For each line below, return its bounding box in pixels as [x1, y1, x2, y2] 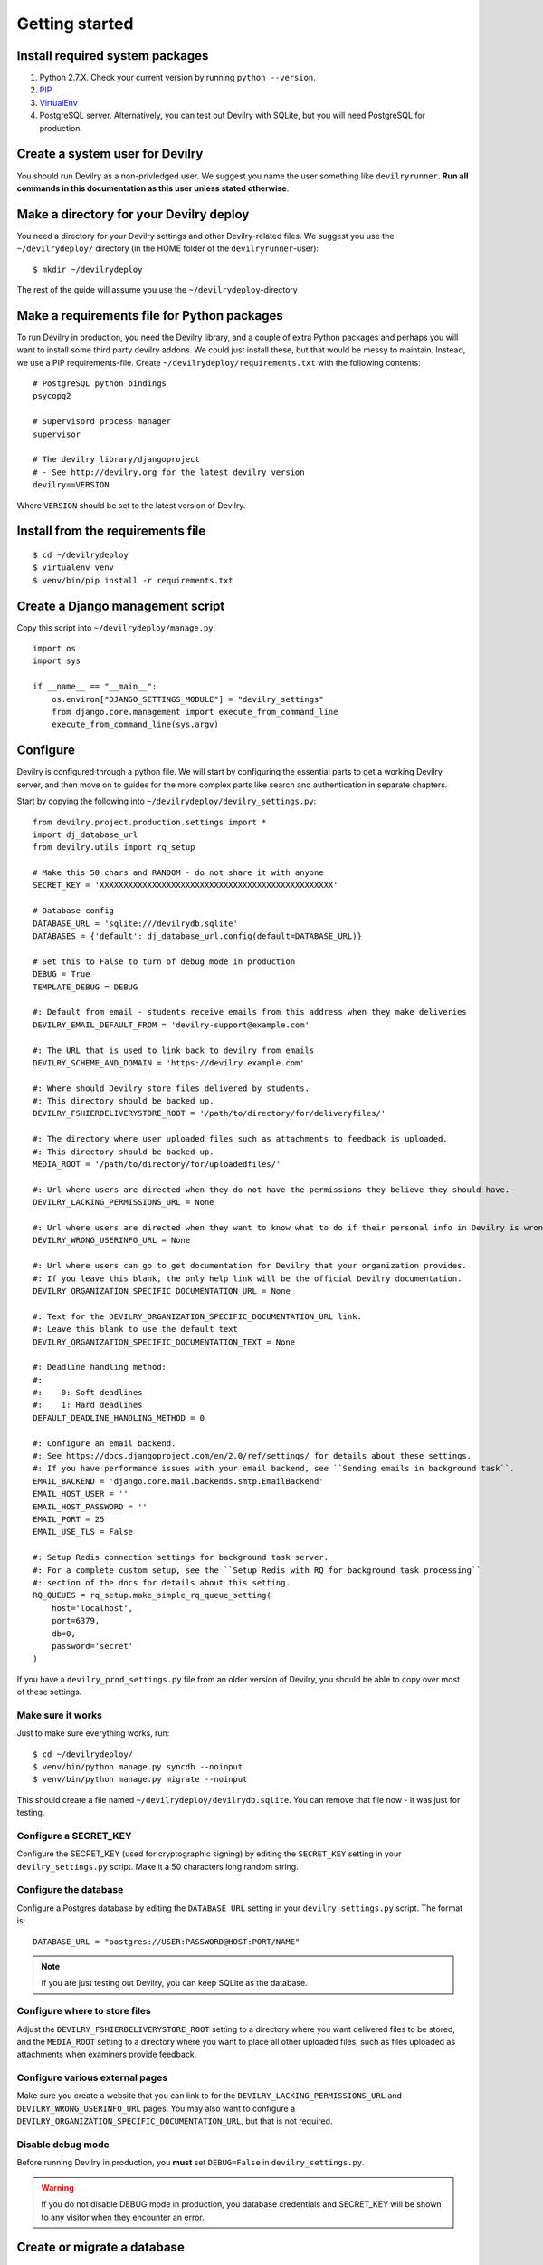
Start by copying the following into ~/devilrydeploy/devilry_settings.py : [16, 795, 317, 806]
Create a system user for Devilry [16, 146, 204, 162]
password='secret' [51, 1641, 134, 1651]
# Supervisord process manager [33, 417, 172, 427]
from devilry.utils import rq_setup [33, 843, 195, 853]
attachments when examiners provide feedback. [16, 2048, 197, 2060]
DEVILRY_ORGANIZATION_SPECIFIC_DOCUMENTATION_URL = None [33, 1286, 291, 1296]
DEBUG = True [33, 969, 90, 979]
